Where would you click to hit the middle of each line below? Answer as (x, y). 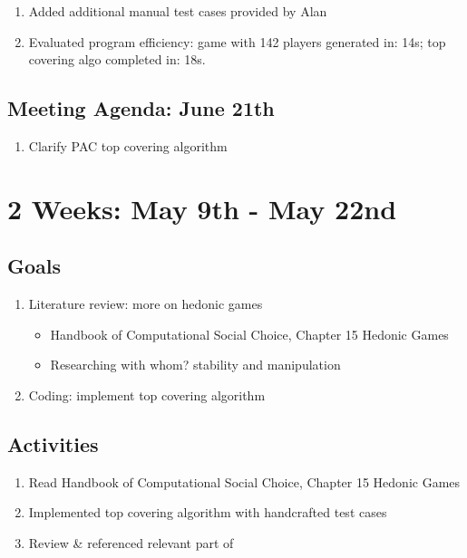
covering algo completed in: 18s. (117, 59)
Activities (53, 443)
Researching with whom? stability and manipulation (195, 365)
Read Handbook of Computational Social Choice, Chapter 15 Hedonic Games (244, 481)
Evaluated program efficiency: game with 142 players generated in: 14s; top (237, 41)
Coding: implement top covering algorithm (147, 394)
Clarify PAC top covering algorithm (128, 145)
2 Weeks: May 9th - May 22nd (202, 208)
